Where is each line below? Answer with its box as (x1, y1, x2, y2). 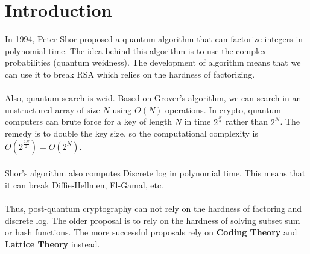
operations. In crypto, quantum (165, 103, 282, 116)
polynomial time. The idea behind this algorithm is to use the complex (5, 44, 267, 57)
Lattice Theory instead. (5, 237, 100, 250)
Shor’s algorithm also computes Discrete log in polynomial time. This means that (5, 167, 306, 179)
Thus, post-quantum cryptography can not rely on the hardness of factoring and (5, 202, 302, 215)
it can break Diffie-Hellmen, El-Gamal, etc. (5, 179, 164, 191)
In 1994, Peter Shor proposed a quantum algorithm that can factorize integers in (5, 33, 303, 45)
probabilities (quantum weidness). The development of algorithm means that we (5, 56, 301, 69)
